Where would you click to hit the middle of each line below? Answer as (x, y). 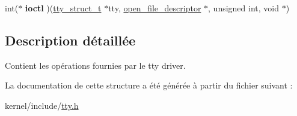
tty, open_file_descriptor (155, 8)
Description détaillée (70, 40)
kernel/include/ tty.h (42, 105)
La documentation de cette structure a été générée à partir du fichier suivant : (149, 85)
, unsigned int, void (243, 8)
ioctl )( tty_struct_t (63, 8)
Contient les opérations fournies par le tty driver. (95, 65)
